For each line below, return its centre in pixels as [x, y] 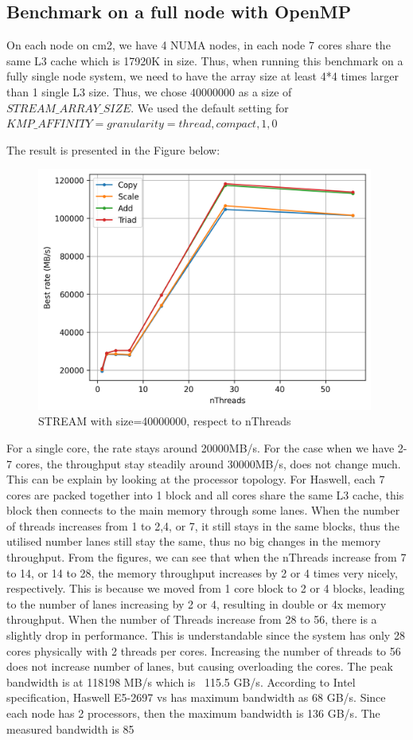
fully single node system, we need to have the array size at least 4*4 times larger [203, 76]
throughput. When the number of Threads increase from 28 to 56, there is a [192, 619]
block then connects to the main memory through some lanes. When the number [203, 510]
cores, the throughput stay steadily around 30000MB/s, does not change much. [208, 463]
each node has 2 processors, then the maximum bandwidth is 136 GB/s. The [193, 713]
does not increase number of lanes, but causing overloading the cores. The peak [200, 666]
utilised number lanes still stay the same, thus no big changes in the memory [194, 541]
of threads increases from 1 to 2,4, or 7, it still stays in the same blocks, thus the [203, 525]
